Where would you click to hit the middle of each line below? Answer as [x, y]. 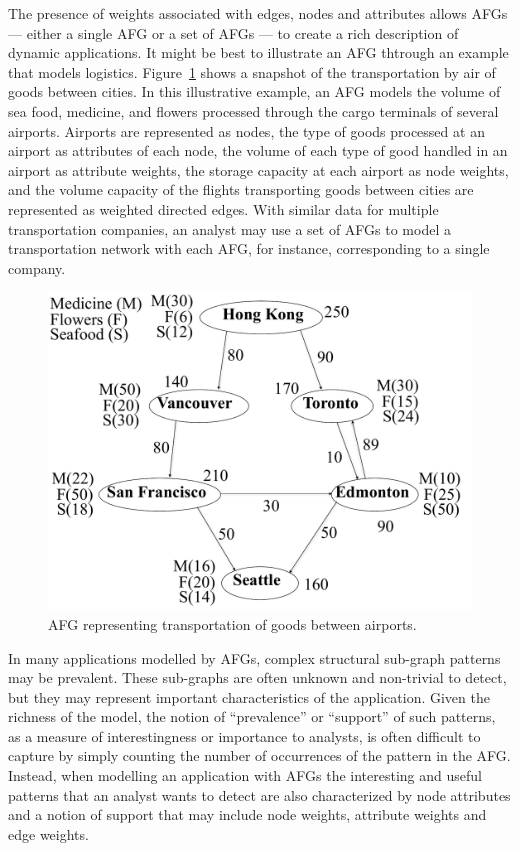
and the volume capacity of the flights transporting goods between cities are [241, 189]
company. [37, 267]
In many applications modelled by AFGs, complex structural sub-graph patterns [254, 657]
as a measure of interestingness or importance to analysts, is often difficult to [244, 735]
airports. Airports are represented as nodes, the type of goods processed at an [246, 130]
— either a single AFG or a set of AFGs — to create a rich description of [233, 32]
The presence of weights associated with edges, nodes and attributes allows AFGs [258, 13]
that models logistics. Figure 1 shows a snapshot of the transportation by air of [252, 71]
